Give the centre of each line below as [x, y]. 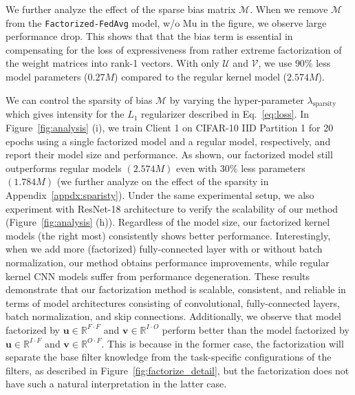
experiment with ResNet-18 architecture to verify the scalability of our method [172, 208]
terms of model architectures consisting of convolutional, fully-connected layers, [173, 302]
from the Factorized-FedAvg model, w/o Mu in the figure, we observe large [166, 22]
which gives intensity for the [65, 114]
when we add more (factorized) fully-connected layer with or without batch [164, 249]
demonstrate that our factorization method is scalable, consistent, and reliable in [176, 289]
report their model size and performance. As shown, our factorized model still [169, 154]
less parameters [273, 168]
